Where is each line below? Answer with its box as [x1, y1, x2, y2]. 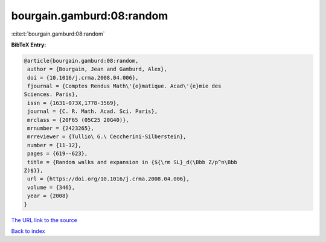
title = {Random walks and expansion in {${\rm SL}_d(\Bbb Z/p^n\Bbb [27, 159, 238, 165]
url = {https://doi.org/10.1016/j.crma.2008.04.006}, [27, 176, 190, 182]
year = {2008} [27, 193, 69, 199]
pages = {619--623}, [27, 150, 88, 157]
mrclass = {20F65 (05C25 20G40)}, [27, 116, 129, 123]
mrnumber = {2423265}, [27, 125, 95, 132]
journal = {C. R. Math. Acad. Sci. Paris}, [27, 108, 158, 115]
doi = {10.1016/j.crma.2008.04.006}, [27, 74, 139, 81]
